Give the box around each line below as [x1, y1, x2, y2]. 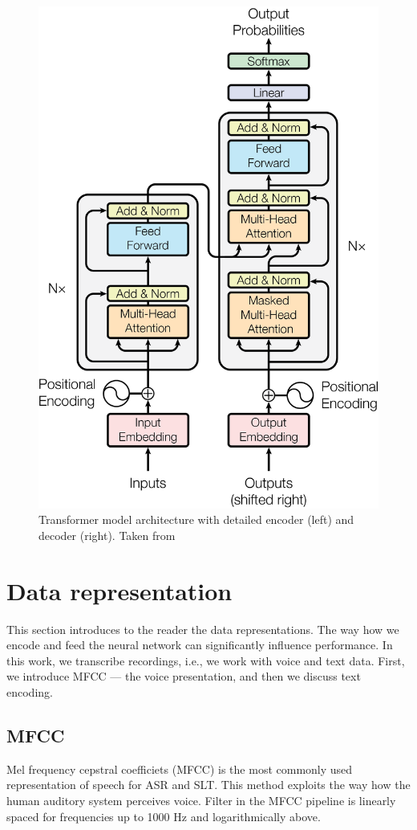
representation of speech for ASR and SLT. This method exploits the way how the [6, 776, 411, 793]
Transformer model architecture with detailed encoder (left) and [38, 511, 354, 528]
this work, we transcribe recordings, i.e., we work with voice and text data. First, [6, 652, 405, 668]
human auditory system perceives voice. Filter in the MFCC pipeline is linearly [6, 791, 396, 808]
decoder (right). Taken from [38, 526, 176, 543]
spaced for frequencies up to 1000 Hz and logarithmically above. [6, 808, 321, 824]
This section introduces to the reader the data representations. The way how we [6, 620, 399, 637]
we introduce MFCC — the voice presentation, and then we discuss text [6, 668, 361, 685]
